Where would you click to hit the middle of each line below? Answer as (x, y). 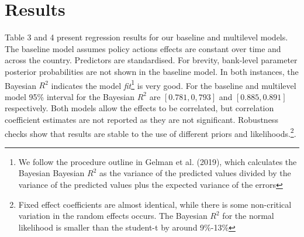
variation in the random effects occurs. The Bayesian (113, 216)
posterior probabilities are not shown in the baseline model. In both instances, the (152, 71)
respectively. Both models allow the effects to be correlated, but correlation (139, 108)
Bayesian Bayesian (51, 173)
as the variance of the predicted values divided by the (195, 173)
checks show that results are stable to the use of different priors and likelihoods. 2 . (151, 132)
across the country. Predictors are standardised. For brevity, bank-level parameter (151, 60)
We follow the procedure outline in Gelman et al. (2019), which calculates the (158, 161)
